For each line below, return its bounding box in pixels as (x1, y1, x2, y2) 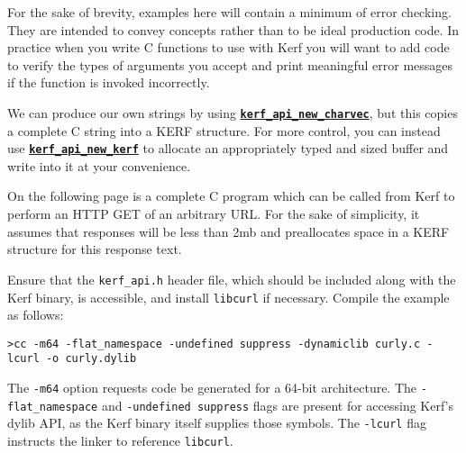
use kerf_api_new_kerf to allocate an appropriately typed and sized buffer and (7, 139, 449, 158)
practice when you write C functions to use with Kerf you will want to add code (7, 38, 450, 57)
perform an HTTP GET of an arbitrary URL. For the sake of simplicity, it (7, 204, 420, 223)
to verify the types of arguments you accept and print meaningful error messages (7, 55, 453, 74)
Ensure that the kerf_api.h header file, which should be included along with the (7, 269, 456, 288)
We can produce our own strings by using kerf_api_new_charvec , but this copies (7, 103, 458, 122)
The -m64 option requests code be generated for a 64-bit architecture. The (7, 378, 417, 397)
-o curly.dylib (45, 352, 137, 366)
